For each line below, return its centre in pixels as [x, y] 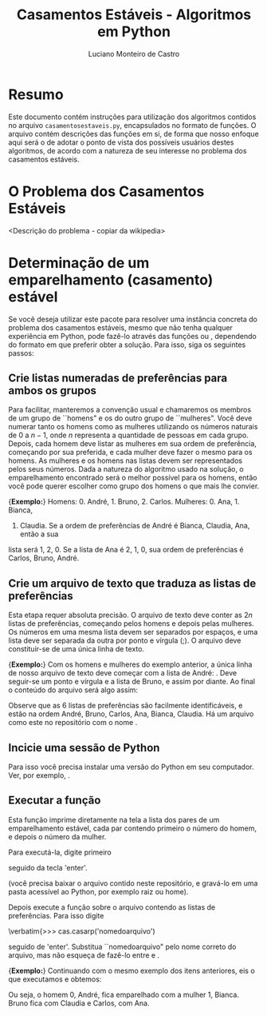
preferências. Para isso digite [56, 915]
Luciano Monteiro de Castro [134, 54]
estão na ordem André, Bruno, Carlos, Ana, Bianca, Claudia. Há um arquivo [131, 714]
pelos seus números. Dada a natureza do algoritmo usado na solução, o [126, 469]
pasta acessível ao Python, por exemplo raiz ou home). [98, 891]
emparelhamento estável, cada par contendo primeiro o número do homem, [133, 828]
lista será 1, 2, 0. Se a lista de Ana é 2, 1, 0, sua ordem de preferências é [126, 550]
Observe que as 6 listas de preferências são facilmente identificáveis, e [126, 706]
